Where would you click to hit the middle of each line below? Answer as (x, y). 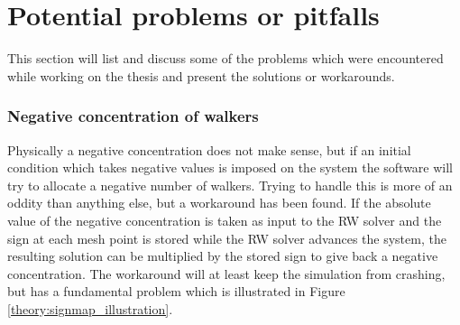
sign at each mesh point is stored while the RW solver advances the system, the (227, 238)
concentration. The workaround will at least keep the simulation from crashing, (226, 273)
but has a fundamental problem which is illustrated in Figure (176, 291)
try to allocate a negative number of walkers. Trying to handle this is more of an (230, 185)
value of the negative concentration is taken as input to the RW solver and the (225, 220)
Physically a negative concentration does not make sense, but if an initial (209, 149)
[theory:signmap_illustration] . (90, 308)
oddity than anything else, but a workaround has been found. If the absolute (219, 203)
